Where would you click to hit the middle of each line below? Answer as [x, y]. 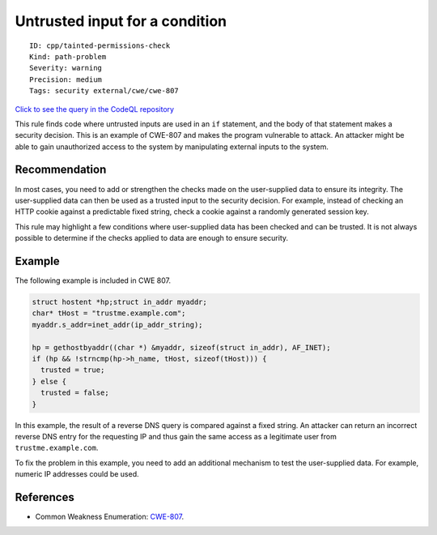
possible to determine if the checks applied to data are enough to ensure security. [152, 238]
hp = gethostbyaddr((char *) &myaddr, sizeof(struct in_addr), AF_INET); [181, 347]
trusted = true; [73, 370]
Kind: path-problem [68, 56]
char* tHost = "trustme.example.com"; [109, 313]
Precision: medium [66, 79]
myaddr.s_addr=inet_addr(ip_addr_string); [117, 325]
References [45, 497]
